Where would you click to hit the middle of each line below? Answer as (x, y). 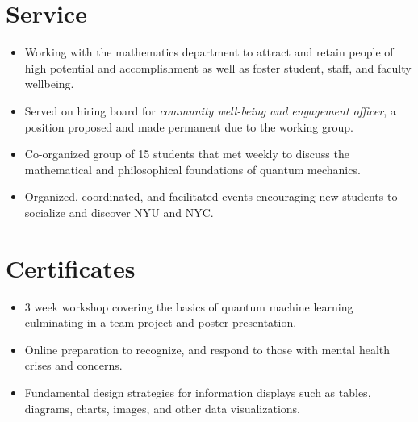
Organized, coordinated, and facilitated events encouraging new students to (211, 196)
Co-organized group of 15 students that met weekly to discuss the (187, 154)
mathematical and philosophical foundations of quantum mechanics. (192, 169)
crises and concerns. (73, 365)
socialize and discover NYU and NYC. (119, 212)
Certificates (71, 267)
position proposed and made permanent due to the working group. (189, 126)
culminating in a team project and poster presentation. (161, 322)
